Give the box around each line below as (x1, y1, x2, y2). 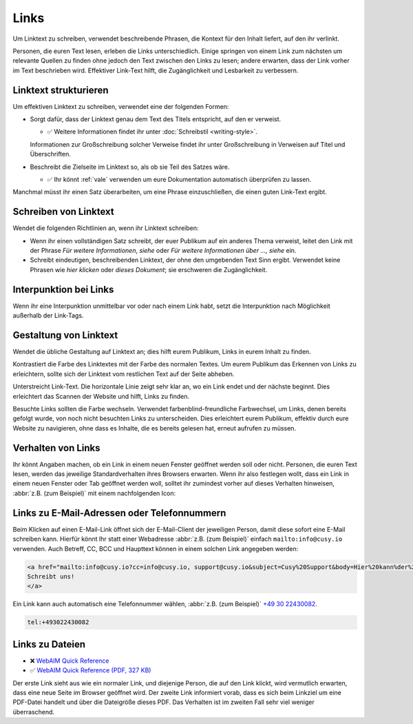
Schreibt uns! (27, 572, 75, 580)
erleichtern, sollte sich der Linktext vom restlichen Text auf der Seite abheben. (12, 369, 235, 378)
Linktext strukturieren (12, 84, 109, 96)
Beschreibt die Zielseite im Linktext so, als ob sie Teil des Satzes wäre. (30, 163, 230, 171)
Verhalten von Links (12, 442, 100, 454)
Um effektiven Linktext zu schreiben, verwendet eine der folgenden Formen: (12, 102, 229, 110)
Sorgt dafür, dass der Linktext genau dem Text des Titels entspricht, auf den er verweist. (30, 115, 282, 123)
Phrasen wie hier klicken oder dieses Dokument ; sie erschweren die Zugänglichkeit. (30, 265, 268, 273)
